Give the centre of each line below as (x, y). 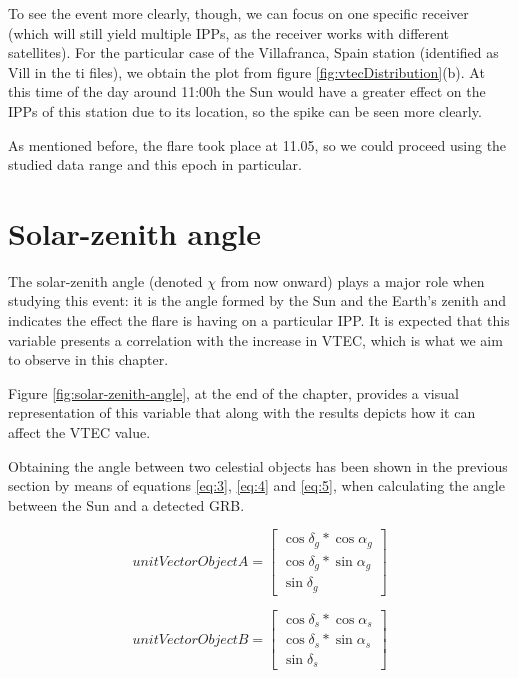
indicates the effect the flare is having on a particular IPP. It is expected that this (259, 320)
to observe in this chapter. (88, 359)
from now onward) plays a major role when (352, 280)
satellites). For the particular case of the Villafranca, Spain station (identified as (253, 52)
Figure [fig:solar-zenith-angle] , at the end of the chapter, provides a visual (233, 392)
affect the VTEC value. (79, 432)
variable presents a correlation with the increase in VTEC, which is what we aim (255, 339)
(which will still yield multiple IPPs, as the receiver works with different (229, 32)
